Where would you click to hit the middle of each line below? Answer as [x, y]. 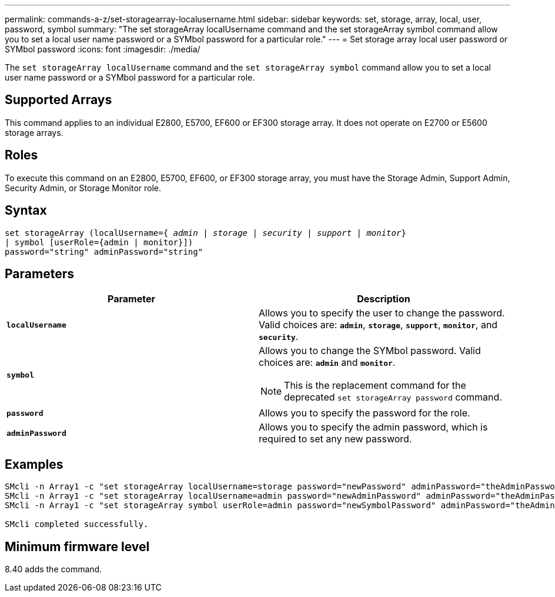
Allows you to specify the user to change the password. [382, 313]
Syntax [26, 211]
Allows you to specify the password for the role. [365, 413]
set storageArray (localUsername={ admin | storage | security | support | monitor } [205, 233]
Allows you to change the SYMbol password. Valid [370, 351]
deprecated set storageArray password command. [393, 397]
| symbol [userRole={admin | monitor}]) [99, 242]
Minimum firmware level [77, 546]
